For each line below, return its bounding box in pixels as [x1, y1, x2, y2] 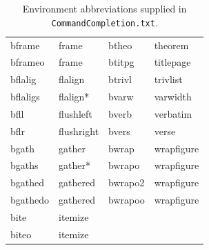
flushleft [59, 106, 92, 120]
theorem [154, 37, 189, 52]
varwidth [154, 89, 192, 104]
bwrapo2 [108, 175, 145, 190]
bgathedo [10, 193, 50, 207]
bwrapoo [108, 193, 145, 207]
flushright [59, 123, 99, 138]
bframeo [10, 55, 45, 69]
